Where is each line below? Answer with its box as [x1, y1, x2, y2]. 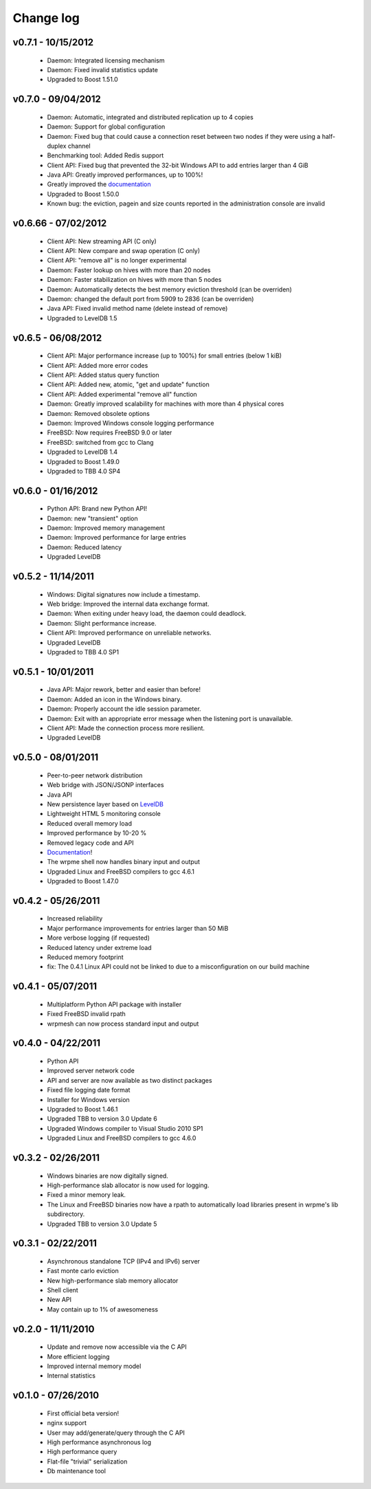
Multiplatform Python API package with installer [47, 1000, 182, 1008]
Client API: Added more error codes [47, 361, 148, 369]
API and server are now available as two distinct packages [47, 1076, 212, 1084]
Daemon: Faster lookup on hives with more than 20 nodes [47, 265, 211, 274]
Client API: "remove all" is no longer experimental [47, 256, 187, 265]
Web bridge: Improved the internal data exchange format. [47, 600, 210, 608]
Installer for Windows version [47, 1095, 130, 1103]
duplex [47, 142, 67, 150]
